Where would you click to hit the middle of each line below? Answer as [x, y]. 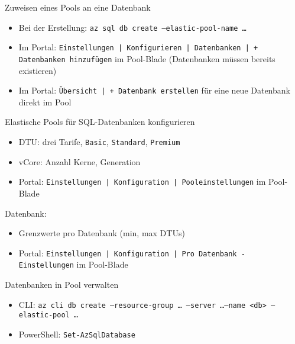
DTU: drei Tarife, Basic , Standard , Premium [99, 142]
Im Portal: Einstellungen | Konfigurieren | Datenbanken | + [138, 47]
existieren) [38, 70]
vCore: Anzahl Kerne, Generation [80, 161]
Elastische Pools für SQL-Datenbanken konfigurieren [100, 122]
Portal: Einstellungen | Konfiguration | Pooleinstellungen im [142, 181]
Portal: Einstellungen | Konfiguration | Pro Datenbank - [132, 253]
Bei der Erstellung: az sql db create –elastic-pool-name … [132, 27]
